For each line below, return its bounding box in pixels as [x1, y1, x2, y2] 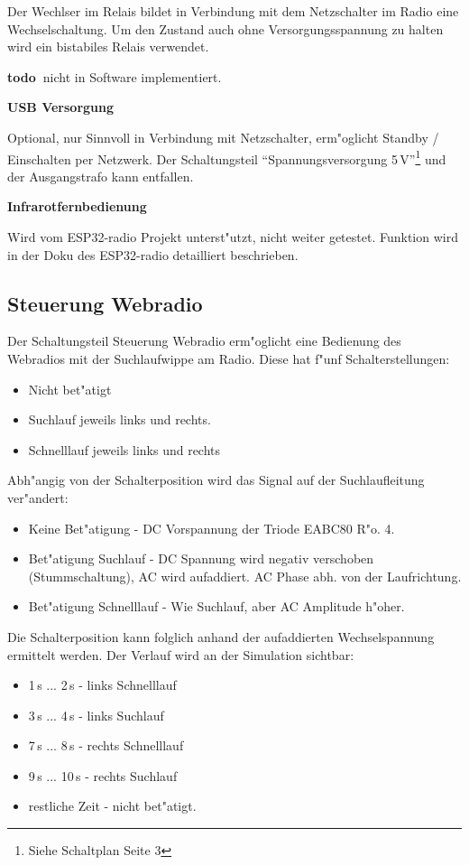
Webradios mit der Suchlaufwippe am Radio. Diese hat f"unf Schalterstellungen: [7, 349, 450, 367]
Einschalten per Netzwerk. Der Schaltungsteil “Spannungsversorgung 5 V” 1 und [7, 146, 446, 168]
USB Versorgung [7, 98, 115, 116]
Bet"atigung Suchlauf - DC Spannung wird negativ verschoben [28, 549, 374, 568]
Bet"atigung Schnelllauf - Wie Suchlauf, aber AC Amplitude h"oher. [28, 597, 405, 616]
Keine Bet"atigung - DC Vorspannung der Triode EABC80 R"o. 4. [28, 518, 395, 537]
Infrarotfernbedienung [7, 197, 147, 216]
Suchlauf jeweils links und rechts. [28, 410, 211, 429]
